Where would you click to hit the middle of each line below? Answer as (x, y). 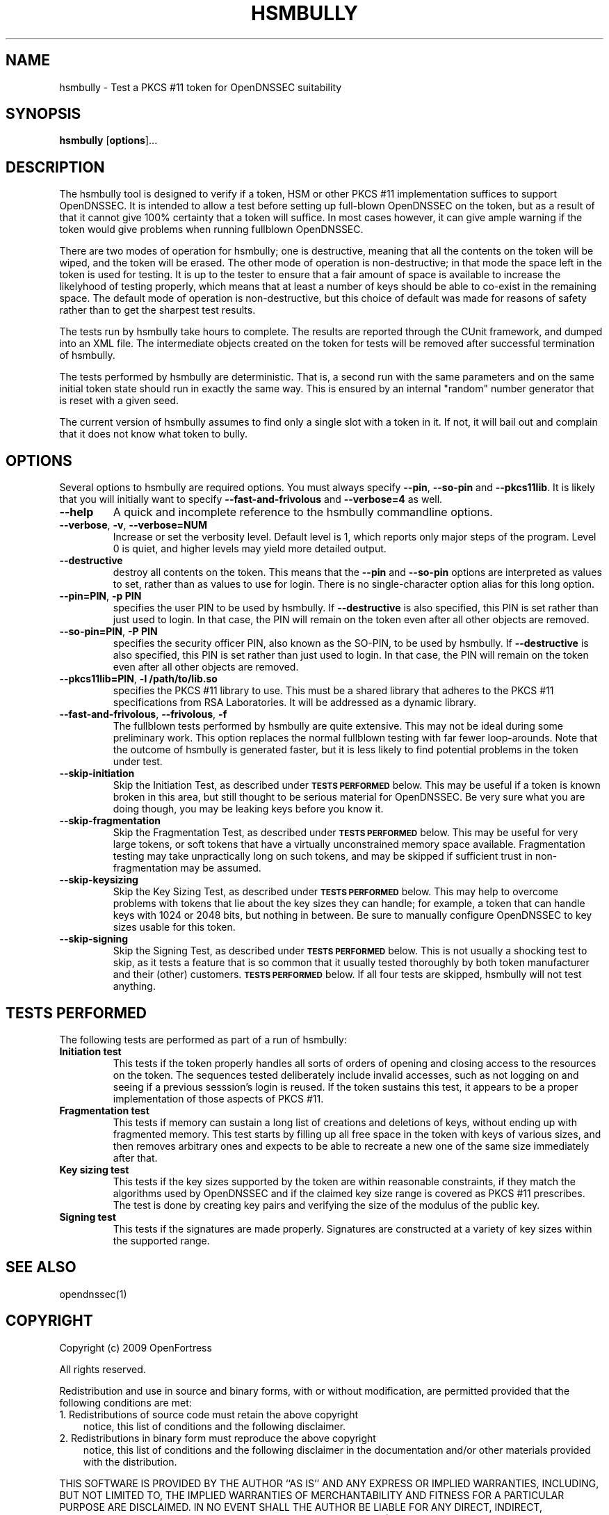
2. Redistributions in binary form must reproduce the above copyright (218, 1438)
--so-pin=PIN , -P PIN (108, 632)
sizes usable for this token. (174, 927)
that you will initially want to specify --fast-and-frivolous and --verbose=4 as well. (251, 499)
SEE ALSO (41, 1267)
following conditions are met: (125, 1402)
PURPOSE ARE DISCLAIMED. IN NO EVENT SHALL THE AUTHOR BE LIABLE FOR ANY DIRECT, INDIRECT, (301, 1507)
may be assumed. (221, 868)
